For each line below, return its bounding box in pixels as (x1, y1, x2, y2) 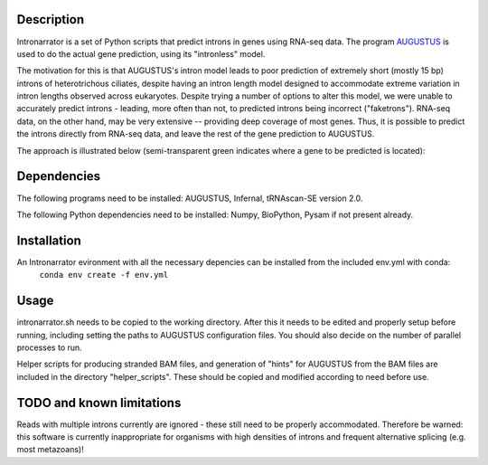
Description (16, 12, 85, 27)
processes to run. (16, 342, 83, 353)
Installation (16, 232, 81, 248)
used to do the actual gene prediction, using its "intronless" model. (16, 48, 266, 59)
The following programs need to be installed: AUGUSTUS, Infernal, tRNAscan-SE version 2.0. (16, 193, 363, 204)
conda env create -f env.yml (39, 270, 169, 280)
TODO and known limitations (16, 394, 182, 411)
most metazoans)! (16, 444, 85, 455)
